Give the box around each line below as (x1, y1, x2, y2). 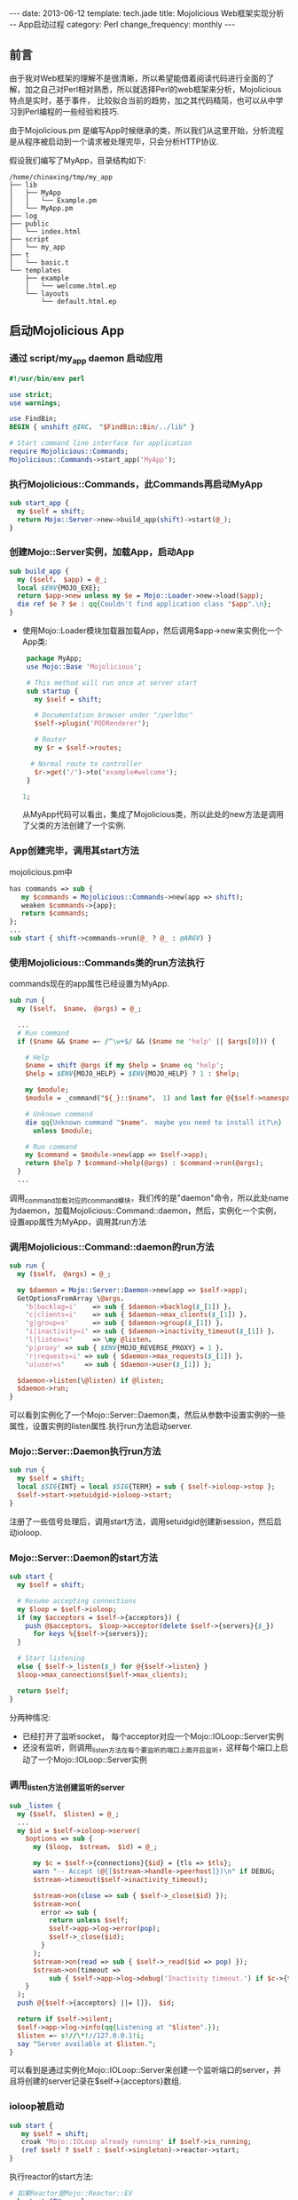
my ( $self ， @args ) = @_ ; (17, 1269, 112, 1278)
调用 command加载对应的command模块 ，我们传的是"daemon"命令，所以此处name (9, 1192, 290, 1205)
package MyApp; (26, 655, 82, 663)
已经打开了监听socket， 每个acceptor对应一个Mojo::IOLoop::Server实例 (21, 1730, 284, 1742)
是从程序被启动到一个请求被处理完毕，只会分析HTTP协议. (9, 136, 219, 147)
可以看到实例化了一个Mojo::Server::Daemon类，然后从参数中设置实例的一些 (9, 1410, 286, 1420)
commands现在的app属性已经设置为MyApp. (9, 979, 170, 989)
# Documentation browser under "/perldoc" (34, 711, 193, 720)
